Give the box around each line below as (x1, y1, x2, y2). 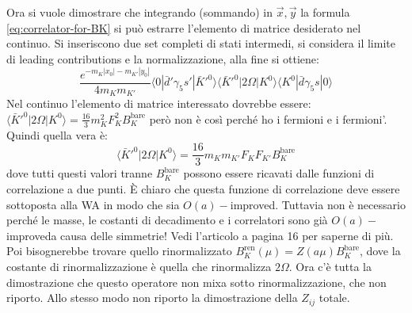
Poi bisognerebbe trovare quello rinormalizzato (6, 242, 232, 259)
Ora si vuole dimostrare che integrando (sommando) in (6, 4, 273, 20)
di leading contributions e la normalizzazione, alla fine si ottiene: (6, 50, 319, 67)
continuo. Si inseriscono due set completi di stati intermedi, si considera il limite (6, 35, 395, 52)
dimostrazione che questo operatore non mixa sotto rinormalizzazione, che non (6, 273, 387, 290)
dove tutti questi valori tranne (6, 165, 153, 181)
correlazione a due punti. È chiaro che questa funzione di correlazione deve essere (6, 181, 400, 197)
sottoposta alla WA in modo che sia (6, 196, 180, 212)
